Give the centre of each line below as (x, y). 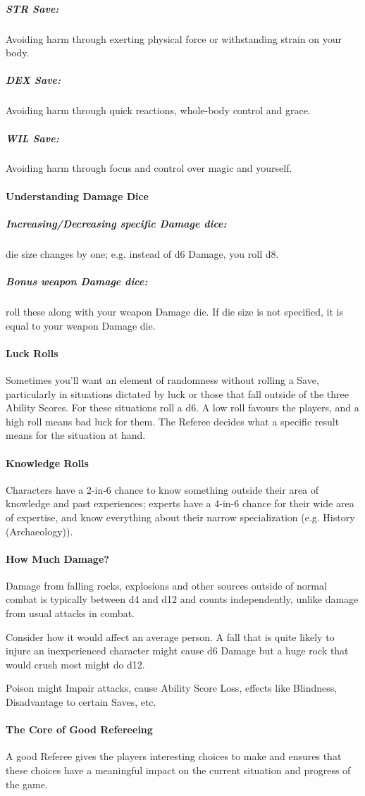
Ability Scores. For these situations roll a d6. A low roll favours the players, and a (182, 408)
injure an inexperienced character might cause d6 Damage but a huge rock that (177, 651)
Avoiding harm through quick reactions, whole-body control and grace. (158, 110)
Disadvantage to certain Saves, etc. (81, 702)
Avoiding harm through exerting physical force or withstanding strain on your (174, 38)
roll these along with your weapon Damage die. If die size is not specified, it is (174, 311)
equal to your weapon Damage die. (81, 325)
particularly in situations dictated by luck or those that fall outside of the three (178, 393)
